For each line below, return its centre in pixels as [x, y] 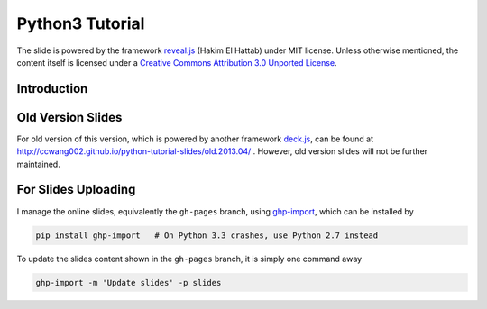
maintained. [38, 164]
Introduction [52, 89]
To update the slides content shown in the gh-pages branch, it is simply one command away [189, 259]
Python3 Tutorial [81, 23]
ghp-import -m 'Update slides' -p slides [129, 282]
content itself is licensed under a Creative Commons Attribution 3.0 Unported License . [177, 62]
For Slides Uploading [76, 190]
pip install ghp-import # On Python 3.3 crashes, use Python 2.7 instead [207, 235]
